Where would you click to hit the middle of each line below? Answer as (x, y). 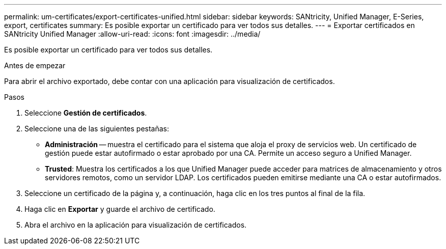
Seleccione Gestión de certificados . (86, 113)
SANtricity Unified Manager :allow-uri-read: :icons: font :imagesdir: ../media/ (132, 34)
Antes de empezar (35, 65)
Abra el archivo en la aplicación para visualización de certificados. (136, 225)
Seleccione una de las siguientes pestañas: (97, 129)
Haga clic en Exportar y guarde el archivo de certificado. (120, 209)
